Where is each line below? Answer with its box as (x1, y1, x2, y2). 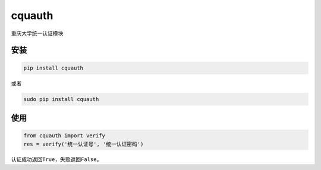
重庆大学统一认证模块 (11, 30, 64, 37)
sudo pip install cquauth (23, 96, 99, 102)
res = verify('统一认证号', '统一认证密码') (23, 140, 144, 147)
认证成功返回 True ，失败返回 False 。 (11, 156, 102, 163)
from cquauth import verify (23, 133, 105, 139)
